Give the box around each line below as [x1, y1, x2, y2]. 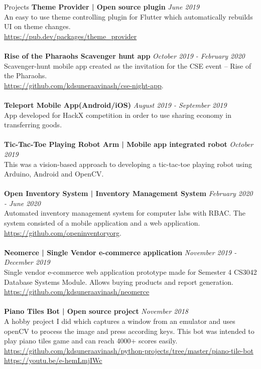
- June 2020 [4, 198, 41, 208]
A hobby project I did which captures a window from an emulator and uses [4, 316, 235, 326]
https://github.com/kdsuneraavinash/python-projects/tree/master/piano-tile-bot [4, 345, 253, 355]
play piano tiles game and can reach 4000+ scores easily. [4, 335, 178, 346]
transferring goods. [4, 119, 62, 130]
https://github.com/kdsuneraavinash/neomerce [4, 286, 150, 297]
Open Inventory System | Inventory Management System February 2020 [4, 188, 253, 199]
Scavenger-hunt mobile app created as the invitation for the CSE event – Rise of [4, 60, 251, 71]
